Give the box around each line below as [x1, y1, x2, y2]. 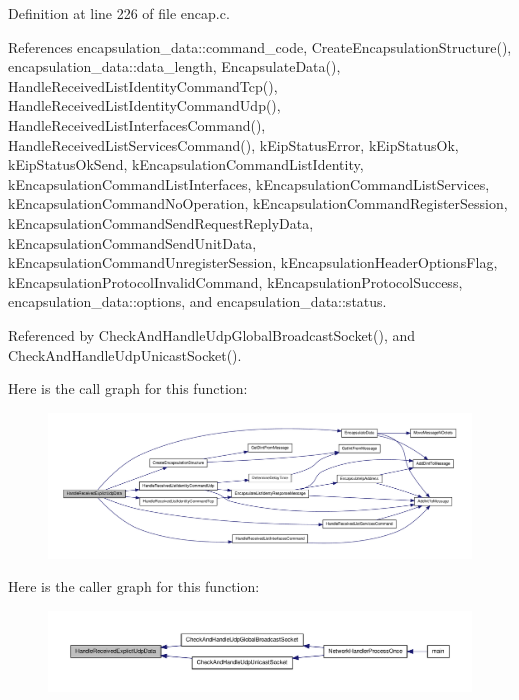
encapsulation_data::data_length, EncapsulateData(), [8, 56, 341, 77]
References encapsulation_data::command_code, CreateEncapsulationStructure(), [8, 36, 512, 57]
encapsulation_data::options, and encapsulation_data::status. [8, 291, 387, 312]
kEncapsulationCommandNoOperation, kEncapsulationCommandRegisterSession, [8, 193, 508, 214]
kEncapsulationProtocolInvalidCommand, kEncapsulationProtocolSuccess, [8, 271, 463, 292]
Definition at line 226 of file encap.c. [8, 3, 230, 23]
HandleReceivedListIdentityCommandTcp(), [8, 75, 278, 96]
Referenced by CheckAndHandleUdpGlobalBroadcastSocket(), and [8, 324, 416, 345]
